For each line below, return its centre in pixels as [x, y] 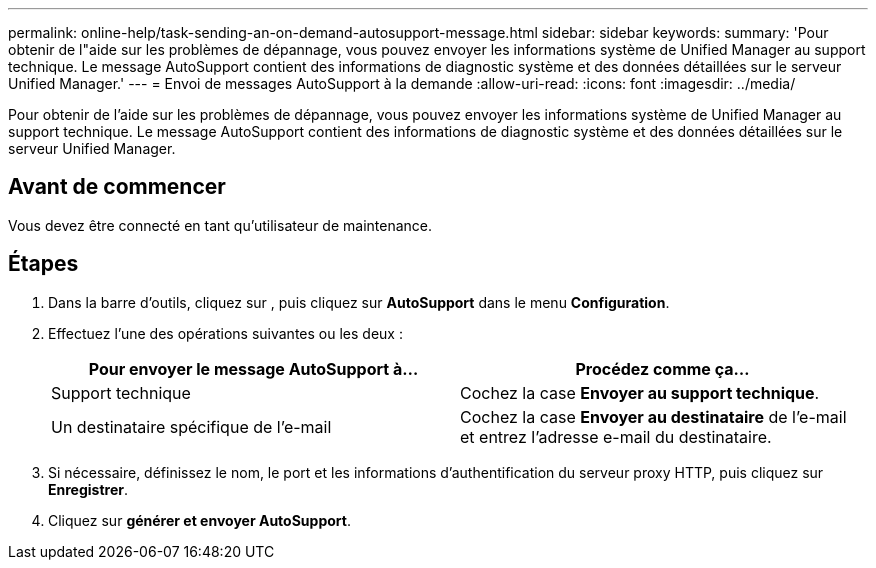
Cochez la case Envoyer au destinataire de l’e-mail [653, 416]
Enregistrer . [88, 489]
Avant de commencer [117, 187]
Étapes [43, 264]
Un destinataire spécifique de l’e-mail [191, 426]
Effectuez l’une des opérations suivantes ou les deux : [225, 333]
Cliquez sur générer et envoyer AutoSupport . [199, 520]
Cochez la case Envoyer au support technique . [640, 392]
